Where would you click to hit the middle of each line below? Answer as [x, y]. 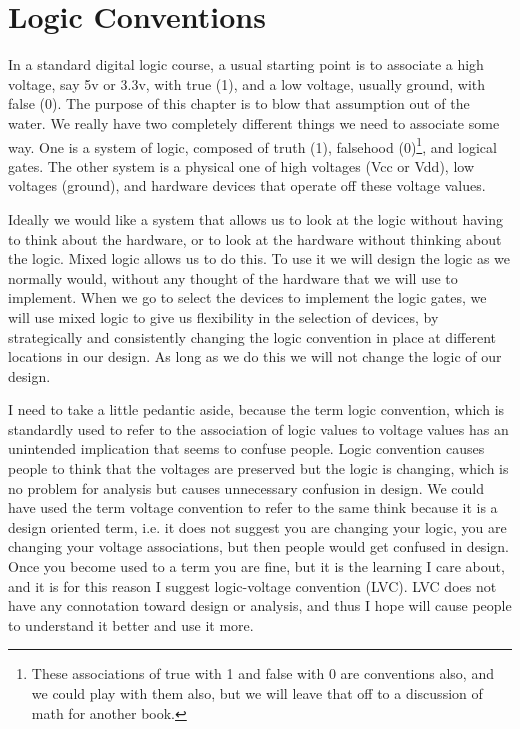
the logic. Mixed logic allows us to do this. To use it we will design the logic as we [259, 258]
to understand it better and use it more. [131, 624]
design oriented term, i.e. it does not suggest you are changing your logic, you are [257, 526]
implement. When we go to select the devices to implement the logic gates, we [247, 297]
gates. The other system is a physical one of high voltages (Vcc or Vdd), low [241, 165]
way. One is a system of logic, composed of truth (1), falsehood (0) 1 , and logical [252, 145]
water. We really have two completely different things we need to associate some [254, 122]
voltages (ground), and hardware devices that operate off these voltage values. [247, 185]
